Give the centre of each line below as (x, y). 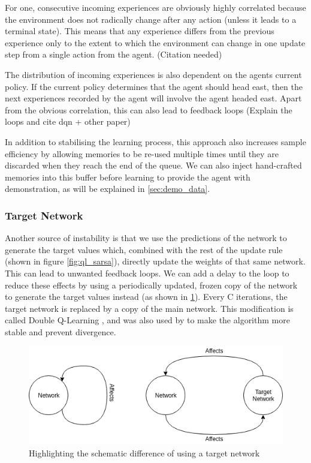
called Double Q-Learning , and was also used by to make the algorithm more (147, 320)
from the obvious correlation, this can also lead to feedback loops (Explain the (149, 109)
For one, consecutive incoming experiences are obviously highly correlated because (155, 7)
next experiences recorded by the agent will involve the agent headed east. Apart (153, 98)
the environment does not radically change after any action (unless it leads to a (151, 19)
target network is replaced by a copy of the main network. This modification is (149, 308)
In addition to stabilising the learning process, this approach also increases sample (155, 141)
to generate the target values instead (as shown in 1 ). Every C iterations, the (146, 297)
